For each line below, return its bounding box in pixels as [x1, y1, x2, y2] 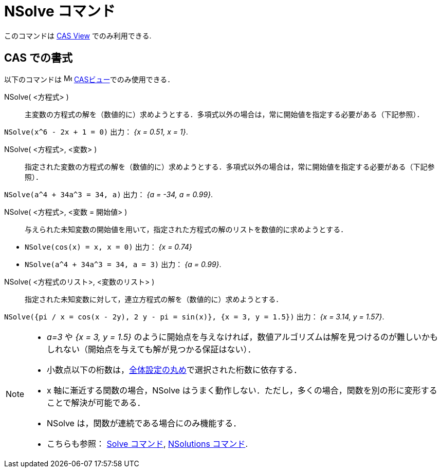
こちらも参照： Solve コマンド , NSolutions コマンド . [47, 438, 248, 449]
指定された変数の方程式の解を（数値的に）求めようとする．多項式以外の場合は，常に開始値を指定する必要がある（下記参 [25, 162, 435, 171]
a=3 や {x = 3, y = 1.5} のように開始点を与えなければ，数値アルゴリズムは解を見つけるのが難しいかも [47, 331, 438, 342]
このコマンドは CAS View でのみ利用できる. [4, 31, 152, 40]
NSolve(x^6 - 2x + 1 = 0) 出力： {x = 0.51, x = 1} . [4, 127, 188, 136]
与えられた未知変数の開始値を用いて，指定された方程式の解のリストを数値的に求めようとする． [25, 224, 348, 234]
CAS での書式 [4, 51, 73, 65]
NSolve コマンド [4, 3, 116, 20]
